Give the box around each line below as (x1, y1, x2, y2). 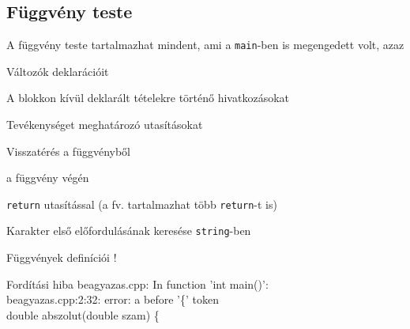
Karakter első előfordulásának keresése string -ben (6, 222, 251, 239)
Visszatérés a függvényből (6, 142, 130, 159)
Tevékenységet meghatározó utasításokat (6, 116, 203, 133)
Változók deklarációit (6, 62, 109, 79)
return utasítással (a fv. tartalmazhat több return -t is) (6, 195, 277, 212)
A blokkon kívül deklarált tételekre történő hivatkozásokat (6, 89, 289, 106)
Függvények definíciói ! (6, 249, 117, 266)
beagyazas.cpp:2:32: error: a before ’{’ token (6, 291, 219, 308)
